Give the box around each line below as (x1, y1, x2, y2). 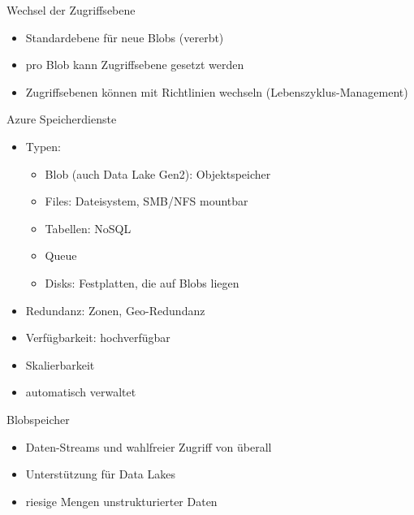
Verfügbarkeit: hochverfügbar (25, 329, 170, 346)
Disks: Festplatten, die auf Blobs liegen (45, 274, 239, 291)
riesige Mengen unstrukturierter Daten (25, 492, 218, 509)
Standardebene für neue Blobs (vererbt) (25, 28, 224, 45)
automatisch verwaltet (25, 383, 136, 400)
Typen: (25, 137, 61, 154)
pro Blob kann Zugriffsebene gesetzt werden (25, 56, 244, 73)
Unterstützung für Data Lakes (25, 465, 175, 483)
